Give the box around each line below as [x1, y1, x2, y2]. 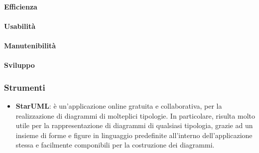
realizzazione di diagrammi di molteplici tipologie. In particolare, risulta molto [15, 110, 255, 121]
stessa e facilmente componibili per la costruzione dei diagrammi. [15, 140, 215, 150]
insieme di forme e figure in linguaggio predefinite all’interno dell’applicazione [15, 130, 253, 140]
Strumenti [4, 81, 45, 93]
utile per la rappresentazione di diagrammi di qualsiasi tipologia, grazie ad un [15, 120, 253, 131]
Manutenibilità [4, 40, 56, 50]
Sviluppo [4, 60, 35, 70]
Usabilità [4, 20, 35, 31]
